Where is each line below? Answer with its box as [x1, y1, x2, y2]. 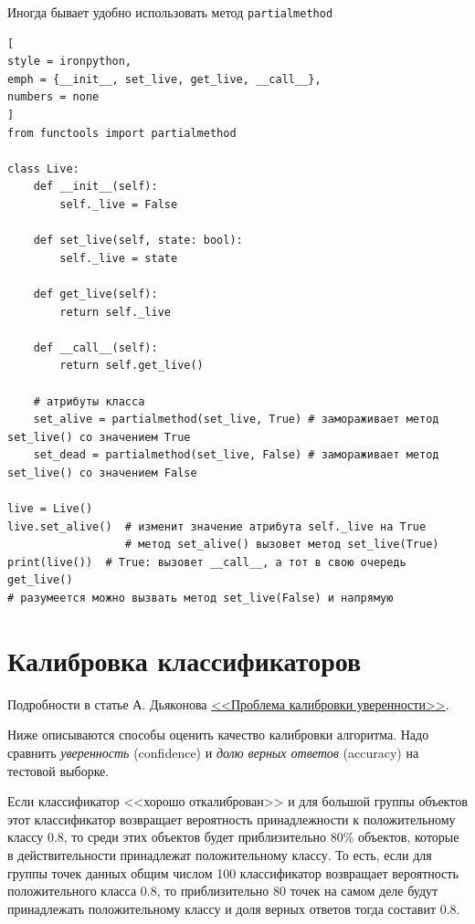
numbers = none [7, 90, 100, 104]
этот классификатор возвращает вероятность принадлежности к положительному [7, 809, 456, 828]
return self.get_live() [59, 359, 204, 373]
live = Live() [7, 502, 93, 516]
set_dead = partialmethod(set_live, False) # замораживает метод [33, 448, 439, 462]
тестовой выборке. [7, 761, 110, 780]
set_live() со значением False [7, 466, 197, 479]
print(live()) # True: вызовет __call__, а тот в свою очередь [7, 555, 406, 569]
